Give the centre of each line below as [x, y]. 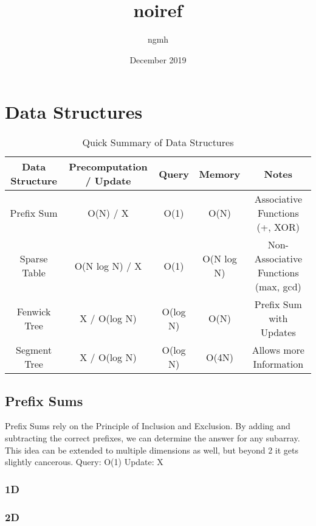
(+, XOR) [278, 227]
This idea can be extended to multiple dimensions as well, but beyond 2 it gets [152, 450]
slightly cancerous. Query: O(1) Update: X [84, 462]
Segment [34, 350]
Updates [278, 332]
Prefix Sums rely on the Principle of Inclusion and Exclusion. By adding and [148, 426]
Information [278, 364]
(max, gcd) [278, 287]
